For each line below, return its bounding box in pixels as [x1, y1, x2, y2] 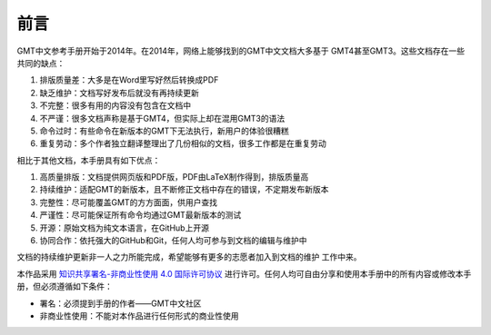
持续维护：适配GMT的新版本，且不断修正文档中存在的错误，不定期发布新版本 [39, 184, 329, 195]
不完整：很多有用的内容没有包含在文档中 [39, 100, 191, 111]
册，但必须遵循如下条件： [16, 281, 113, 292]
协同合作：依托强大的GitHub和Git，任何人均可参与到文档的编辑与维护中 [39, 235, 308, 246]
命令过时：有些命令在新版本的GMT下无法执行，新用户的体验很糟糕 [39, 125, 290, 136]
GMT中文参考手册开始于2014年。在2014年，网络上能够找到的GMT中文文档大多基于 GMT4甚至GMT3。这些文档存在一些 [16, 45, 466, 56]
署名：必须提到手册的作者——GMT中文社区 [39, 298, 202, 309]
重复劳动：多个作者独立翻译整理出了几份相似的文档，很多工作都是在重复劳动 [39, 138, 326, 149]
